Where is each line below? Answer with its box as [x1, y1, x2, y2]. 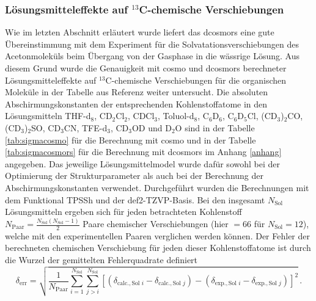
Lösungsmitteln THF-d [5, 109, 91, 122]
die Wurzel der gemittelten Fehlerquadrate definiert [5, 253, 198, 266]
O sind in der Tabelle [175, 121, 255, 134]
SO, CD [31, 121, 61, 134]
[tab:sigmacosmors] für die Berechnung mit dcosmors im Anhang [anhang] [5, 145, 282, 158]
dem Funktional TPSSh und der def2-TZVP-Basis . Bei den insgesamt [5, 193, 265, 206]
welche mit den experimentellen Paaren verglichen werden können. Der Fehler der [5, 229, 310, 242]
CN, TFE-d [64, 121, 108, 134]
